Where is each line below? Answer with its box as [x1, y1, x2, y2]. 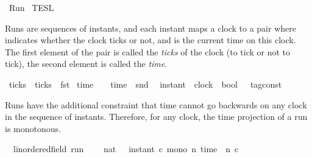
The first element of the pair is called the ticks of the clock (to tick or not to [5, 45, 291, 58]
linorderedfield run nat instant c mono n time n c [13, 142, 239, 155]
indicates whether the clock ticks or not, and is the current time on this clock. [5, 33, 296, 46]
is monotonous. [5, 122, 61, 134]
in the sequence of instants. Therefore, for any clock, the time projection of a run [5, 110, 308, 123]
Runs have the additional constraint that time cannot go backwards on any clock [5, 98, 307, 111]
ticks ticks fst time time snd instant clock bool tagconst [9, 77, 282, 90]
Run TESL [9, 1, 54, 13]
